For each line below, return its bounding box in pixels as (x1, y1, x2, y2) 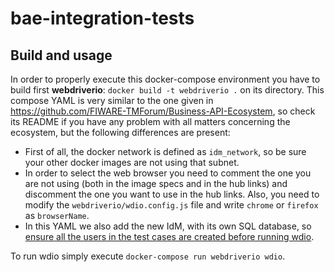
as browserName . (24, 210, 90, 221)
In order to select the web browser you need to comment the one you (24, 167, 312, 179)
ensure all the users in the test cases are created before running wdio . (24, 231, 315, 242)
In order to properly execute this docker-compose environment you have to (10, 73, 321, 85)
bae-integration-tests (10, 7, 195, 30)
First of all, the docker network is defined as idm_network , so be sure (24, 146, 307, 157)
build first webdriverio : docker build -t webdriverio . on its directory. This (10, 84, 325, 96)
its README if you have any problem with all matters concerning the (10, 116, 291, 127)
